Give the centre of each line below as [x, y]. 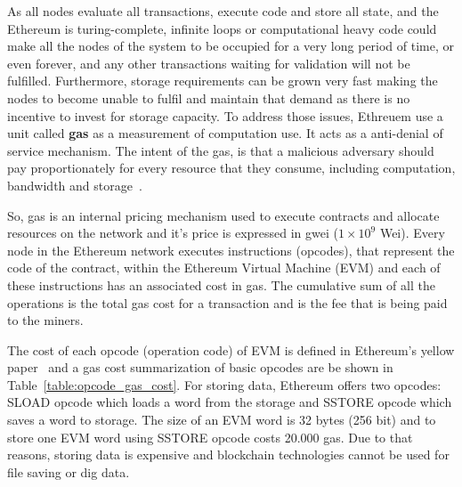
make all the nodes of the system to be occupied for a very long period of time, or [231, 46]
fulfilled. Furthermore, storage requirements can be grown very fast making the [223, 81]
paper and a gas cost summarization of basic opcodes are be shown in [200, 367]
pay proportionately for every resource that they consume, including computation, [231, 168]
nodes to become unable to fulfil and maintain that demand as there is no [209, 97]
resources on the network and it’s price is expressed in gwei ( [173, 233]
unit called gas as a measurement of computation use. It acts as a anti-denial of [225, 133]
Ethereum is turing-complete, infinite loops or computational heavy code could [222, 28]
